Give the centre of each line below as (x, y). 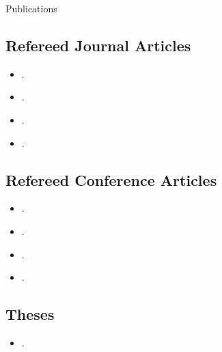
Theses (30, 314)
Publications (31, 8)
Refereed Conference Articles (111, 179)
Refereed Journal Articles (98, 45)
